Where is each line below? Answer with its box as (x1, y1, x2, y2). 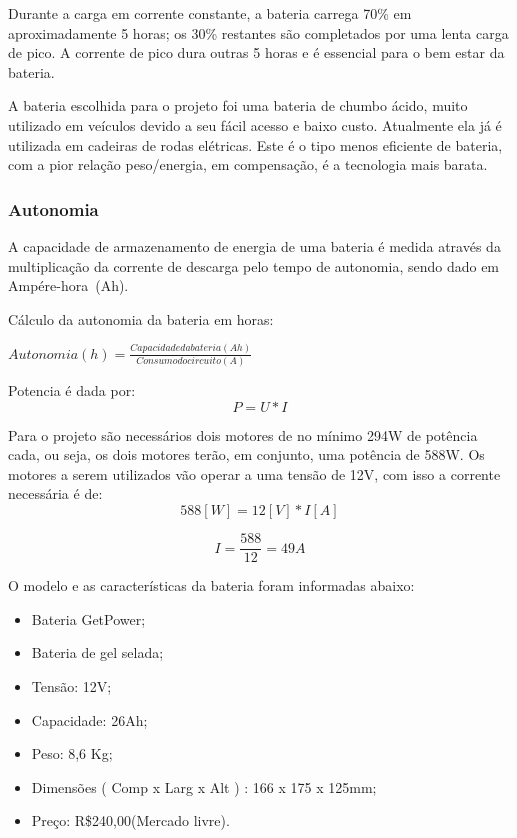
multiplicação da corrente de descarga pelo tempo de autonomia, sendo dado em (8, 255, 500, 276)
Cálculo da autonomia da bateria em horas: (8, 308, 274, 329)
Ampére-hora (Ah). (8, 275, 129, 296)
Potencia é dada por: (8, 380, 136, 401)
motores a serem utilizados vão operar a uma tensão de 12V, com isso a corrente (8, 463, 501, 484)
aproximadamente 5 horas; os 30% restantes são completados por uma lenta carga (8, 22, 509, 43)
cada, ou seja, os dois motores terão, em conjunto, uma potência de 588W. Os (8, 444, 485, 465)
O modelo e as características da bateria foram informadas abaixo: (8, 575, 415, 596)
